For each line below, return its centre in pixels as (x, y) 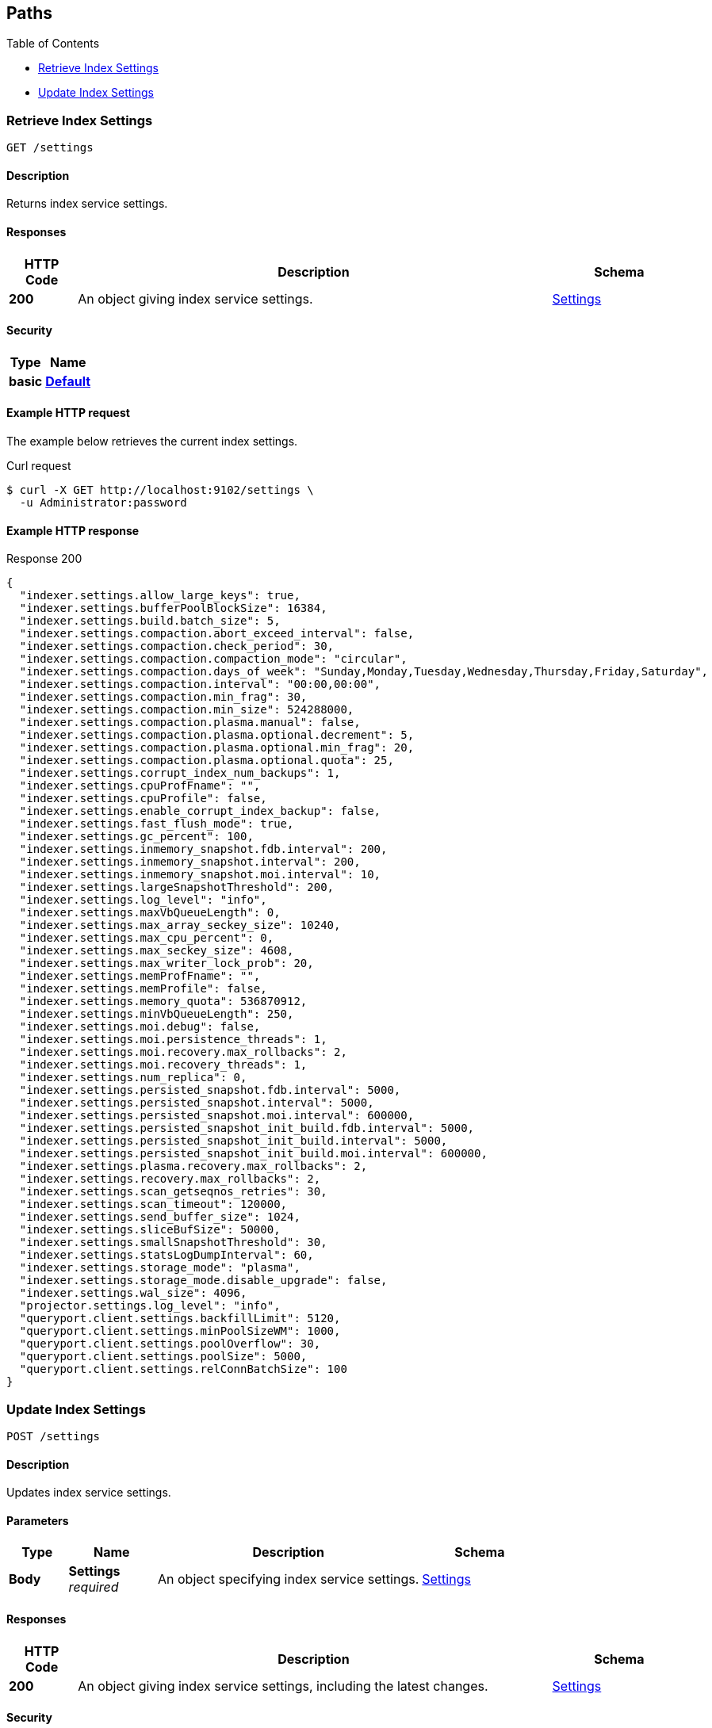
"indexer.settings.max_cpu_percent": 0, (147, 938)
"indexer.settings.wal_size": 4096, (133, 1293)
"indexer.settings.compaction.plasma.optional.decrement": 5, (217, 735)
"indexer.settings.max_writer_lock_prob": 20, (167, 963)
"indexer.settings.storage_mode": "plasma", (160, 1268)
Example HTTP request (68, 413)
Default (68, 381)
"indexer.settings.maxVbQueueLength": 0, (150, 913)
